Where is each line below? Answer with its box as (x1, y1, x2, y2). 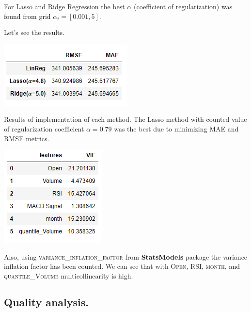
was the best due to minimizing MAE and (114, 123, 239, 133)
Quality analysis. (4, 294, 89, 309)
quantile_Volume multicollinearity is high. (4, 270, 133, 280)
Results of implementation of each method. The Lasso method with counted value (4, 114, 247, 124)
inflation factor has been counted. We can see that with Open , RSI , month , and (4, 261, 240, 271)
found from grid (4, 11, 51, 21)
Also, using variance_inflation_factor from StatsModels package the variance (4, 251, 248, 262)
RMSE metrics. (4, 133, 49, 143)
